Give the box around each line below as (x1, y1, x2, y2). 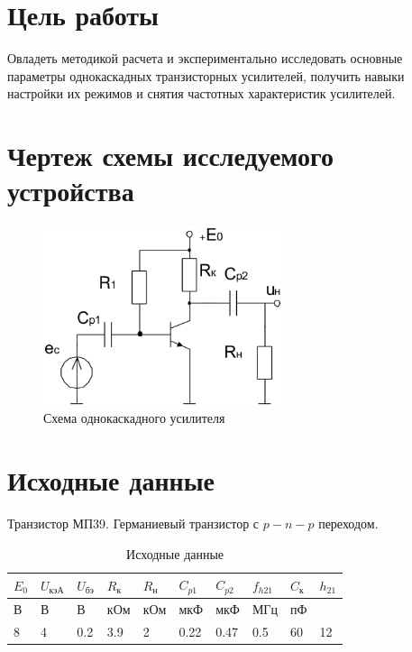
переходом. (318, 514, 379, 533)
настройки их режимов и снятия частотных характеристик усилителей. (7, 84, 396, 103)
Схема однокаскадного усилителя (43, 409, 225, 427)
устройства (7, 172, 134, 209)
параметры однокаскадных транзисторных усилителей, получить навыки (7, 66, 405, 85)
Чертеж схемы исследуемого (7, 137, 334, 174)
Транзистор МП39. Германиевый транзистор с (7, 514, 260, 533)
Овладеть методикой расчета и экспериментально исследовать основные (7, 49, 403, 68)
